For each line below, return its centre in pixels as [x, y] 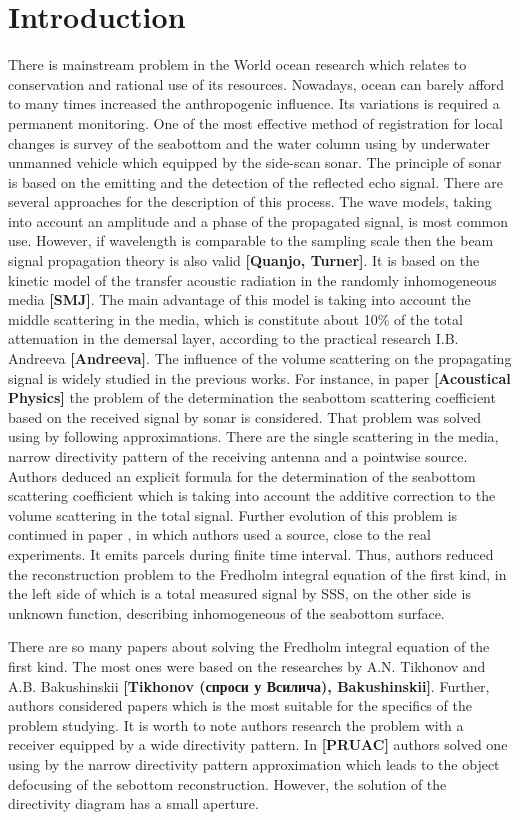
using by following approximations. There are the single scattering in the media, [253, 436]
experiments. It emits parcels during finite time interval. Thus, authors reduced [251, 553]
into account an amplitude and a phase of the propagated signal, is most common [258, 220]
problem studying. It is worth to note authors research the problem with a [236, 724]
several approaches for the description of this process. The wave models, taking [250, 201]
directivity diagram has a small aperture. [133, 803]
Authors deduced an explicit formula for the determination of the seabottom [242, 475]
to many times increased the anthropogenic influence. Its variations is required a [254, 103]
